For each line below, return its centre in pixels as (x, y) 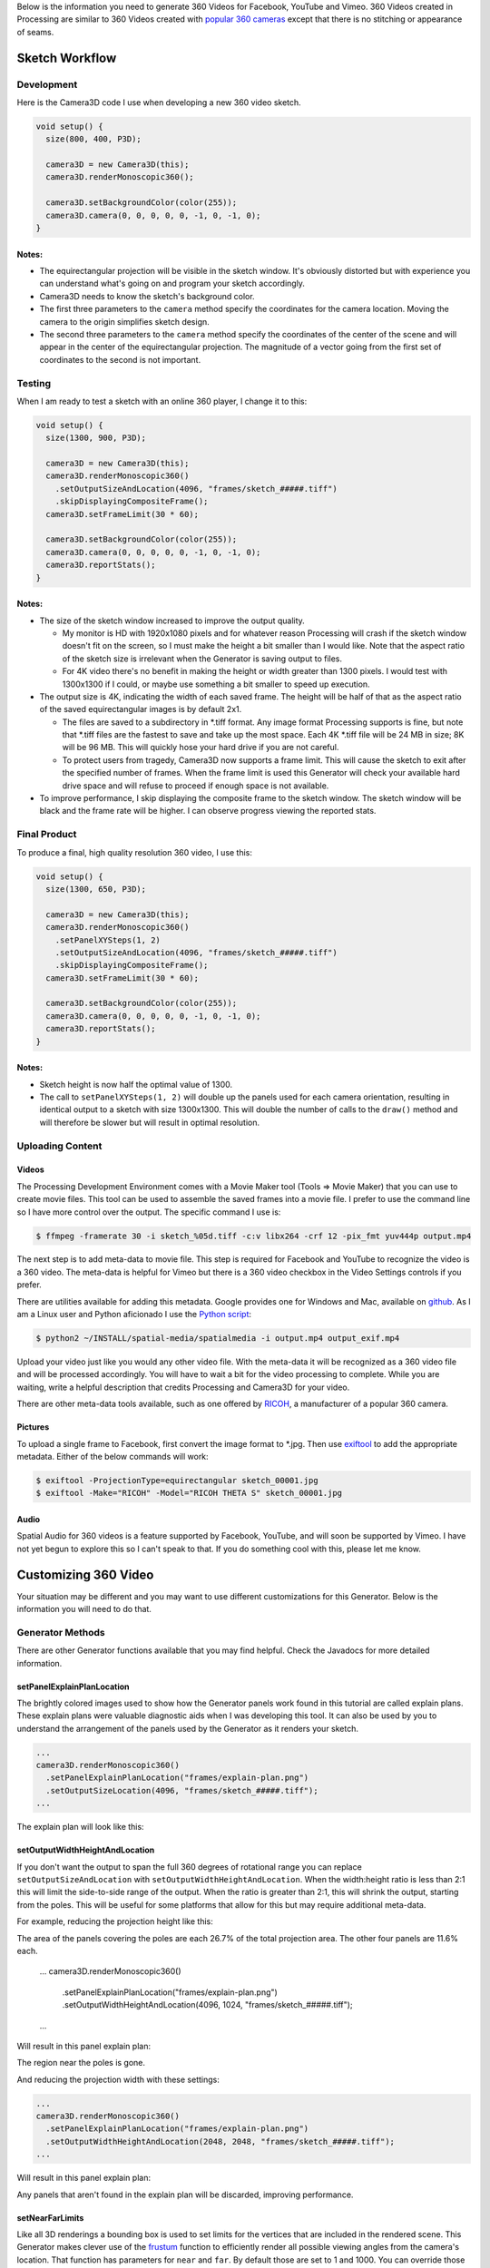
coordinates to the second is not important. (120, 359)
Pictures (33, 1427)
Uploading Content (59, 1146)
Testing (34, 383)
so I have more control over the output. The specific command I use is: (149, 1212)
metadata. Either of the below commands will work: (113, 1456)
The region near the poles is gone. (81, 2063)
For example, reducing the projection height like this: (115, 1921)
